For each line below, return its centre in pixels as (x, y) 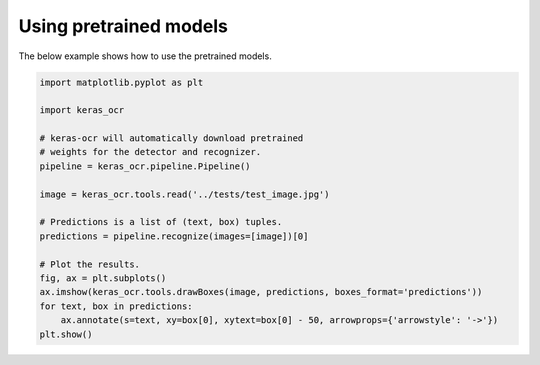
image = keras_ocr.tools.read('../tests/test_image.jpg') (184, 194)
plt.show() (66, 334)
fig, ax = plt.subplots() (103, 278)
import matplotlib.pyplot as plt (121, 82)
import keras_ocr (82, 110)
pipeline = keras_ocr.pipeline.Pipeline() (145, 166)
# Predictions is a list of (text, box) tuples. (161, 222)
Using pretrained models (123, 26)
